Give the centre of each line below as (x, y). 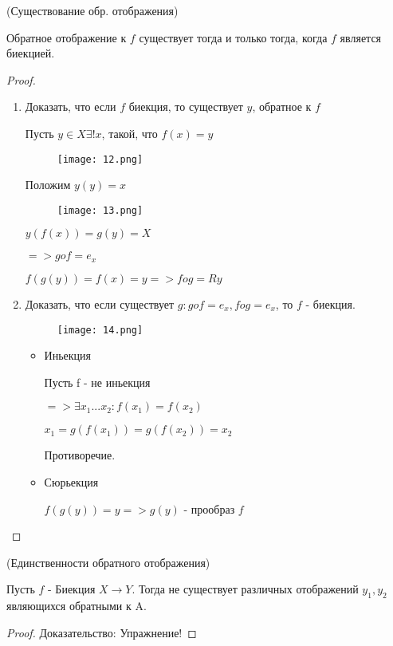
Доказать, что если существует (100, 303)
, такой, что (130, 133)
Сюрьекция (71, 481)
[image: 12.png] (100, 159)
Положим (48, 185)
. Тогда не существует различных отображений (245, 589)
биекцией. (31, 53)
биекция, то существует (186, 106)
